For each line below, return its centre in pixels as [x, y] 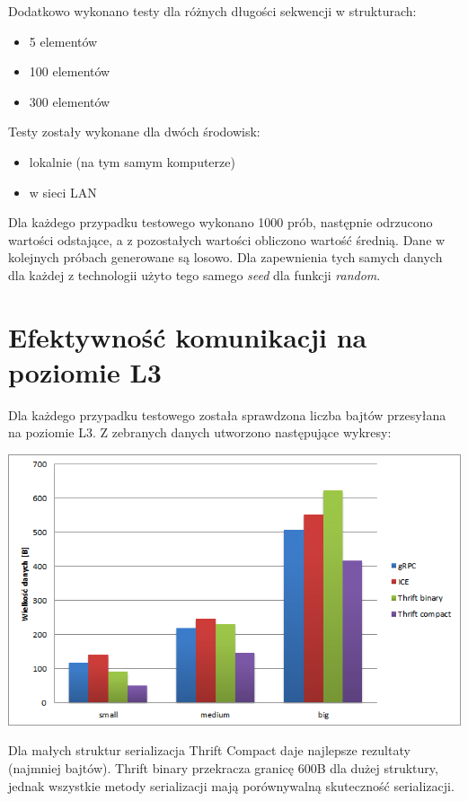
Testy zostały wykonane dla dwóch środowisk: [134, 132]
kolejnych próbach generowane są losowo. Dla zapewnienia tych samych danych [225, 257]
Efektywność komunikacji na [188, 336]
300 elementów [70, 101]
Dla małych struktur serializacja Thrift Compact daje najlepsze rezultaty [209, 750]
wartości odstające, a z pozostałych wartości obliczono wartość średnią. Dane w [227, 239]
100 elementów [70, 71]
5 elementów [63, 41]
